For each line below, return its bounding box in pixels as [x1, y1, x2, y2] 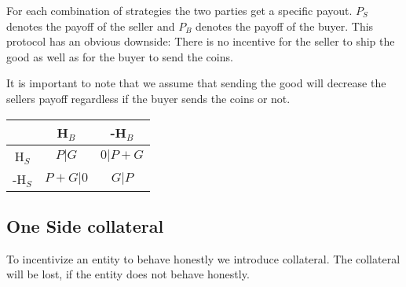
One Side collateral [6, 213, 164, 237]
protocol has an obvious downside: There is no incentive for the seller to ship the [6, 33, 395, 50]
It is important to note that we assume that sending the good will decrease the [6, 75, 386, 91]
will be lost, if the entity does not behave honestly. [6, 266, 250, 282]
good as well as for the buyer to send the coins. [6, 48, 233, 64]
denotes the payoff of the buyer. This [196, 17, 374, 34]
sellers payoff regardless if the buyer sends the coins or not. [6, 90, 291, 106]
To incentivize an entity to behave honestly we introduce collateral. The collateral [6, 250, 401, 267]
